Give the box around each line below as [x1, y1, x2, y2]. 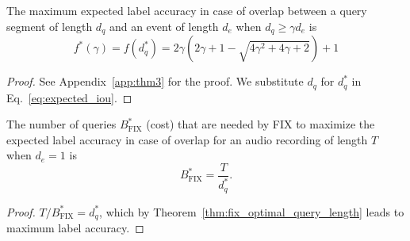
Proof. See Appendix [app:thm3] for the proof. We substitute [6, 73, 304, 90]
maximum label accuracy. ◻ [6, 220, 144, 236]
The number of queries [6, 116, 117, 132]
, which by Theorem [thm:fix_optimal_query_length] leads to [99, 203, 404, 220]
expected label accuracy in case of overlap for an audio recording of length [6, 131, 368, 147]
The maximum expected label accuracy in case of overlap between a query [6, 2, 367, 18]
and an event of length [109, 17, 219, 34]
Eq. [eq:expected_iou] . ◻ [6, 89, 132, 105]
